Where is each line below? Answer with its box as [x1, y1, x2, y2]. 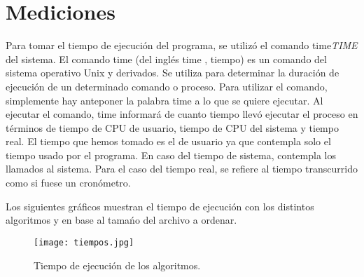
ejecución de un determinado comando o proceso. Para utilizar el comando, [6, 79, 328, 93]
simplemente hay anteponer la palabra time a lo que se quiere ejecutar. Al [6, 93, 323, 107]
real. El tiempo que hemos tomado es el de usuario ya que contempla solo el [6, 134, 331, 149]
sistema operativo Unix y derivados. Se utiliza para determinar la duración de [6, 65, 339, 80]
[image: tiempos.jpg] [34, 237, 134, 248]
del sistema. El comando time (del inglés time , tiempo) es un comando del [6, 51, 327, 66]
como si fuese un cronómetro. [6, 175, 131, 190]
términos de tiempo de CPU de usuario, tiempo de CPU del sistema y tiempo [6, 120, 339, 135]
